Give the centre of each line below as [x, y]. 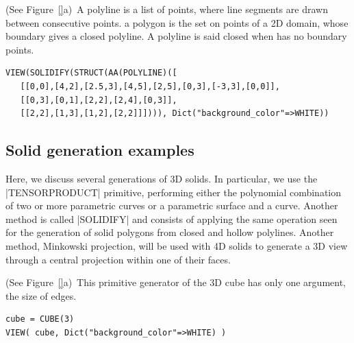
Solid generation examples [100, 150]
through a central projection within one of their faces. [118, 259]
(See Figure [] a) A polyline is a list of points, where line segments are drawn [167, 9]
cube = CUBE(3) [40, 319]
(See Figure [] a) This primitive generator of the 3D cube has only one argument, [176, 282]
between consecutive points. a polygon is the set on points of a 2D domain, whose [177, 22]
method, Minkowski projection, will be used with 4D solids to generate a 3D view [177, 245]
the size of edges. [41, 295]
